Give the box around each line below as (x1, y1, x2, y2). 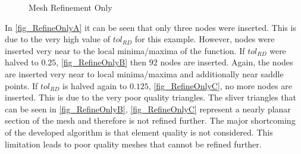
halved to (5, 56, 39, 68)
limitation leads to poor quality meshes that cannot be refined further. (5, 137, 262, 150)
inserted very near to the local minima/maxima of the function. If (5, 44, 245, 56)
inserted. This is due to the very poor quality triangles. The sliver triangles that (5, 91, 296, 103)
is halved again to (62, 79, 127, 92)
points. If (5, 79, 38, 92)
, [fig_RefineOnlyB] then (56, 56, 147, 68)
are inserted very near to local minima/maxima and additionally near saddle (5, 67, 284, 80)
